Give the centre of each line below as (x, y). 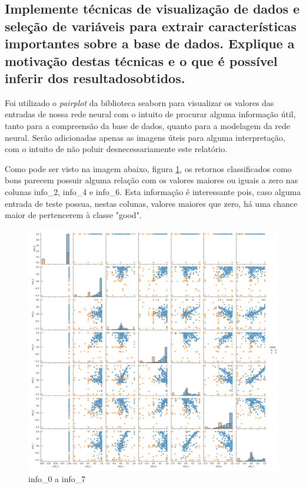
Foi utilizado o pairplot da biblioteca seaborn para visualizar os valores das (139, 102)
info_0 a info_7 (57, 479)
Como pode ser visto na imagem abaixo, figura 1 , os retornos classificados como (148, 168)
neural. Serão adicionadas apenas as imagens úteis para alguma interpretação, (145, 137)
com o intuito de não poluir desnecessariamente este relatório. (116, 149)
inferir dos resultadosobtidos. (95, 78)
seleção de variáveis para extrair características (151, 26)
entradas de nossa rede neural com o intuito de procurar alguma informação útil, (150, 114)
